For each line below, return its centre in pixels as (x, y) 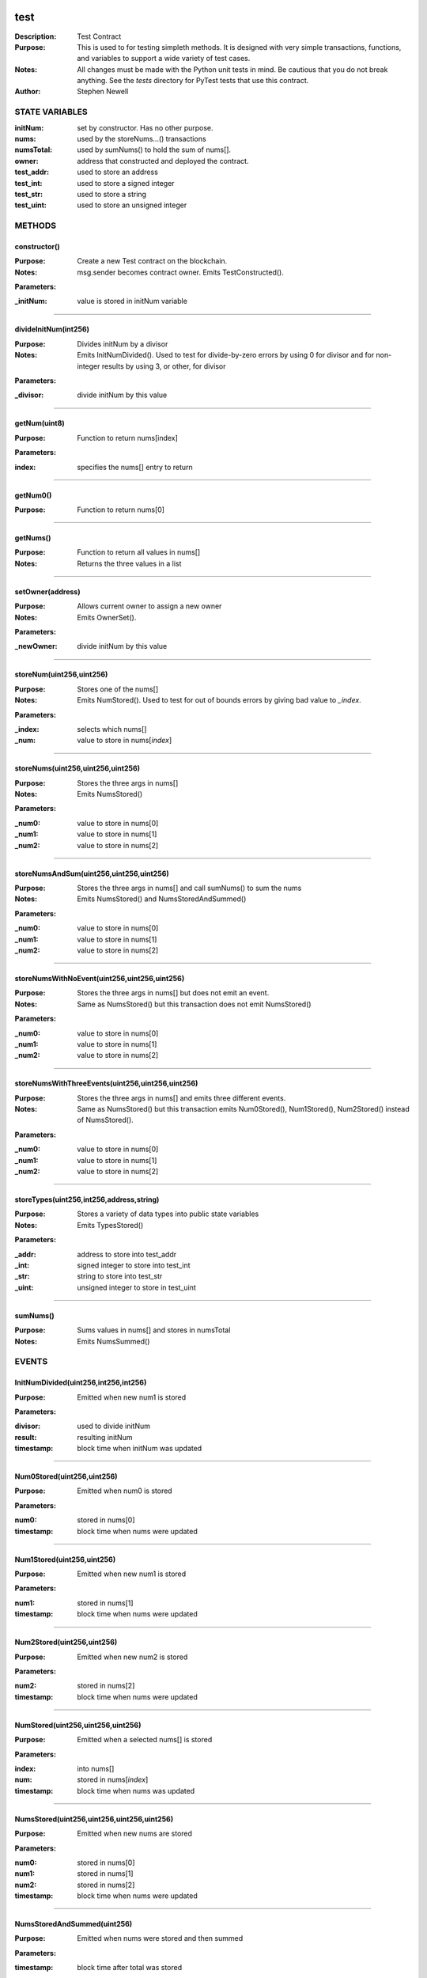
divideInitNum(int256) (52, 329)
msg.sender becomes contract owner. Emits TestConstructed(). (180, 272)
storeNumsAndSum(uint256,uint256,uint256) (92, 873)
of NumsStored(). (105, 1120)
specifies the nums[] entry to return (135, 467)
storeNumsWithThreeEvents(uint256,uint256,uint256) (106, 1083)
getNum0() (33, 495)
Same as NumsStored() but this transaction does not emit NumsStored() (194, 1004)
